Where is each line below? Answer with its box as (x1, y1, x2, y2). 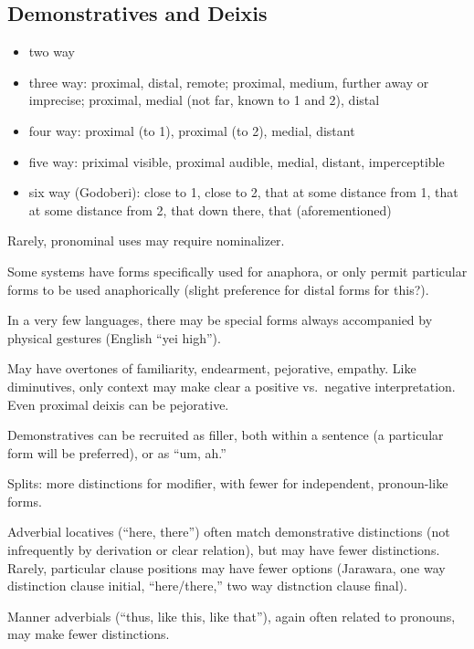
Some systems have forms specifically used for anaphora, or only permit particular (7, 261, 468, 280)
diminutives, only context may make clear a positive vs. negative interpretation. (7, 376, 456, 395)
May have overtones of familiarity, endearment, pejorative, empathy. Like (7, 359, 416, 378)
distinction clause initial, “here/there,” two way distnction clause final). (7, 576, 407, 595)
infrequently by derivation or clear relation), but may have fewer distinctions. (7, 540, 440, 560)
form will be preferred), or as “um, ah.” (7, 443, 226, 462)
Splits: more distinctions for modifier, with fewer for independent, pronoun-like (7, 474, 448, 493)
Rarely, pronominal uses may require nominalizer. (7, 231, 285, 250)
